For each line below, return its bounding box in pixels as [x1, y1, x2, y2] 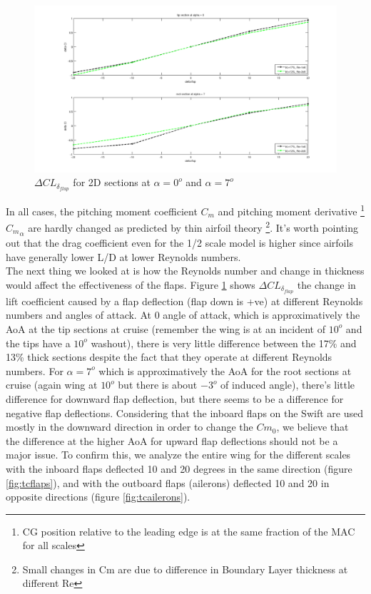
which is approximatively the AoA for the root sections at [98, 363, 352, 378]
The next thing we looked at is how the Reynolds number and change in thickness [6, 263, 365, 278]
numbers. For [6, 363, 63, 378]
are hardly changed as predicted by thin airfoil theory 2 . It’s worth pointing [28, 218, 358, 235]
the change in [297, 277, 356, 292]
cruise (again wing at [6, 377, 98, 392]
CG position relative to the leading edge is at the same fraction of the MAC [22, 523, 355, 538]
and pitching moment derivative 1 [218, 201, 365, 218]
